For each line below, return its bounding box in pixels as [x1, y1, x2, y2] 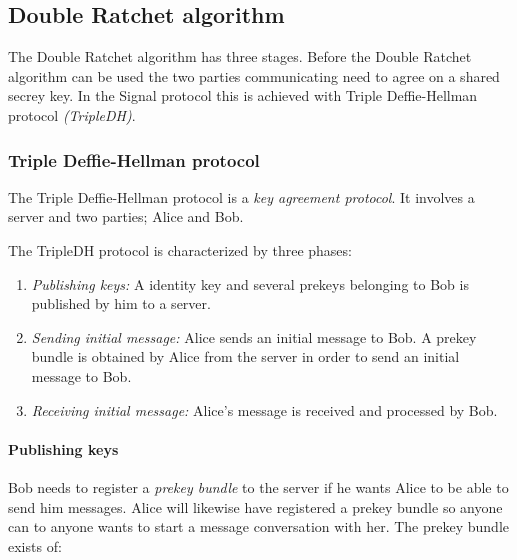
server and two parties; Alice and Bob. [8, 206, 244, 227]
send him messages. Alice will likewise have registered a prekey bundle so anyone [8, 496, 503, 517]
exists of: [8, 535, 62, 556]
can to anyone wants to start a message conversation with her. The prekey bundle [8, 516, 509, 537]
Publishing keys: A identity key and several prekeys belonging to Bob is [31, 273, 469, 294]
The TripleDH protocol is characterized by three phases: [8, 239, 352, 260]
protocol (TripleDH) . [8, 104, 136, 125]
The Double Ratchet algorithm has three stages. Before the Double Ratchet [8, 46, 472, 67]
